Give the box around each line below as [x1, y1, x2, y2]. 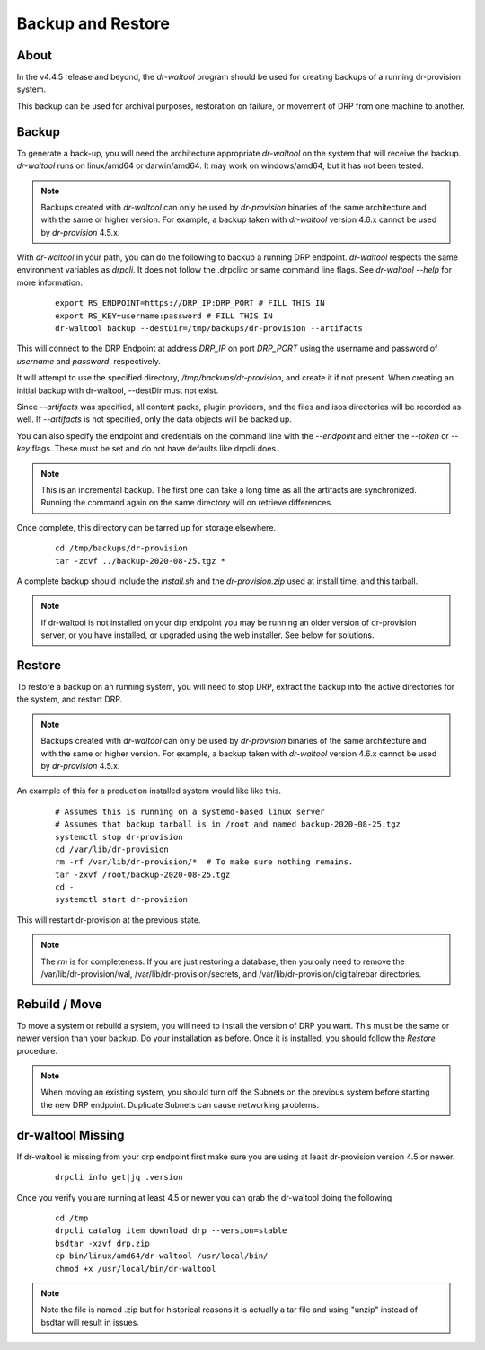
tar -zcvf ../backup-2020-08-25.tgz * [55, 556, 226, 566]
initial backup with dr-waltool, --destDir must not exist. [16, 385, 219, 396]
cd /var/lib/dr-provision [55, 844, 170, 854]
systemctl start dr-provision [55, 895, 189, 905]
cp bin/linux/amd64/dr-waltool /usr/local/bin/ [55, 1251, 269, 1261]
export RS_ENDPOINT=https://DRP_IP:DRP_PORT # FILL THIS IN [55, 298, 325, 308]
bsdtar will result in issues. [40, 1317, 139, 1328]
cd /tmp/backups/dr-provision [55, 543, 189, 553]
